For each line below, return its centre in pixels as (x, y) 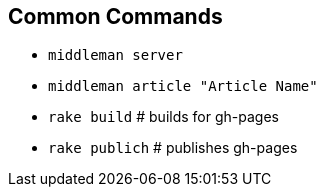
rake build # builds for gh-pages (163, 117)
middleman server (115, 55)
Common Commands (115, 16)
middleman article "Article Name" (183, 86)
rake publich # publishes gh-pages (173, 148)
